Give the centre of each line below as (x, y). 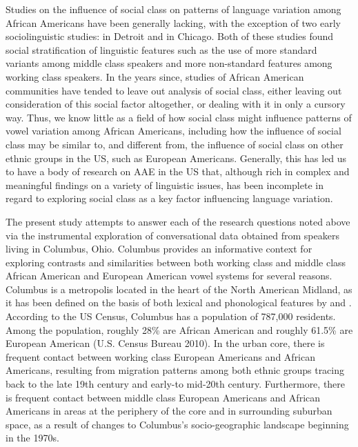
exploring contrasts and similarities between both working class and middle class (176, 262)
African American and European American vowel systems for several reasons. (169, 276)
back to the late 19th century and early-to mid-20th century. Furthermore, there (176, 384)
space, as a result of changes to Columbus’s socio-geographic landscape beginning (177, 424)
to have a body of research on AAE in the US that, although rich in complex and (178, 171)
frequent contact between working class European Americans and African (161, 356)
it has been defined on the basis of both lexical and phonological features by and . (179, 302)
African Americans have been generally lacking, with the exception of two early (173, 22)
